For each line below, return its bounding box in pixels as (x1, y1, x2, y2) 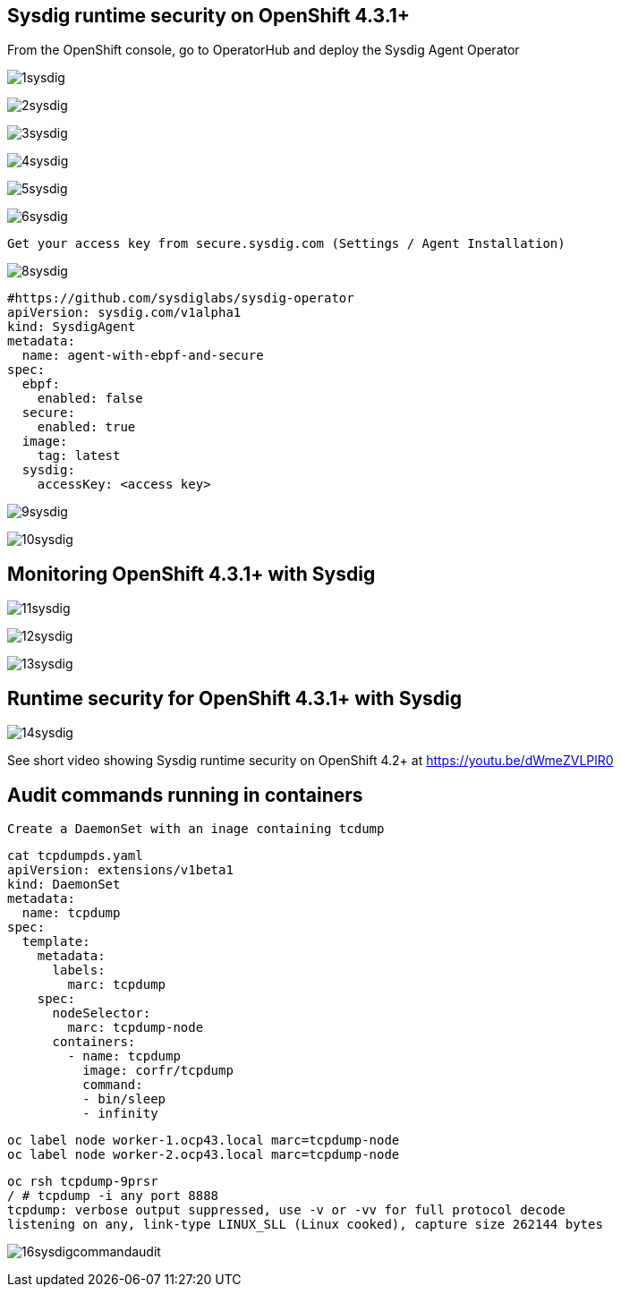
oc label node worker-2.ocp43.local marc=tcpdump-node (7, 1146, 400, 1162)
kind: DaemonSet (7, 876, 121, 891)
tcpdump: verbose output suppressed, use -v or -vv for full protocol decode (7, 1202, 566, 1217)
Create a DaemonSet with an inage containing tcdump (7, 821, 385, 836)
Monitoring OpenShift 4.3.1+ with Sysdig (7, 562, 376, 585)
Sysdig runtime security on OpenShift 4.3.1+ (7, 4, 411, 27)
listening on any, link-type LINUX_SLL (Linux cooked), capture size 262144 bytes (7, 1216, 603, 1231)
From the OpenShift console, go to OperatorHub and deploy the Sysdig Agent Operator (7, 42, 520, 58)
